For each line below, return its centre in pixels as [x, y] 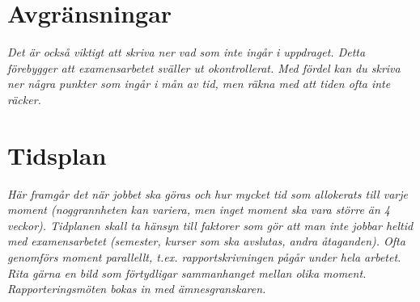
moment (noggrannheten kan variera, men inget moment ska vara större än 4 [199, 210]
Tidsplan [57, 155]
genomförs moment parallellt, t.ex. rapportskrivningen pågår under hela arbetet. [204, 257]
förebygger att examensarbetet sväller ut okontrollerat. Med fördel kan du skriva [204, 67]
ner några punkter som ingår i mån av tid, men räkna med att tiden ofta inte [199, 84]
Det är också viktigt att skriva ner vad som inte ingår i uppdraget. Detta [187, 52]
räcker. [24, 99]
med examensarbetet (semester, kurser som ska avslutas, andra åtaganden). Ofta [206, 241]
